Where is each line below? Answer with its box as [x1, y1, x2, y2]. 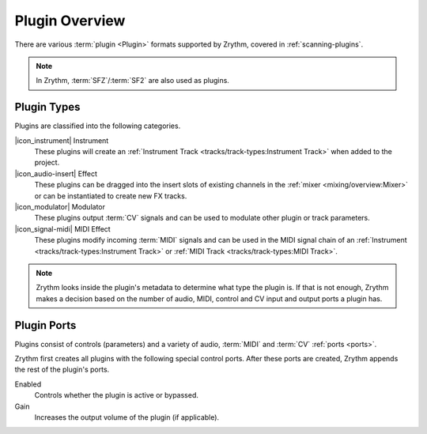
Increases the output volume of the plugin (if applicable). [34, 412, 220, 422]
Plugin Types [14, 100, 81, 114]
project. [34, 158, 60, 168]
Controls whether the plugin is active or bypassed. [34, 391, 199, 400]
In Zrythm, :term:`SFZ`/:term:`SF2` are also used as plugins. [36, 76, 229, 85]
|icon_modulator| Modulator [14, 202, 106, 211]
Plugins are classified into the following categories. [14, 121, 181, 130]
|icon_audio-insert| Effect [14, 168, 98, 178]
